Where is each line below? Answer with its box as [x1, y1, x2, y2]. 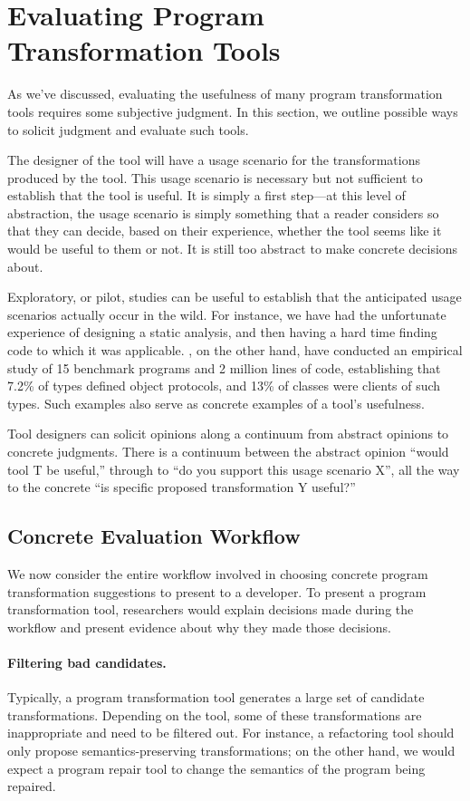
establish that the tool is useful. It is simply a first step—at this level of [7, 186, 406, 205]
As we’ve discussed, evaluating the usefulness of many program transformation [7, 84, 443, 103]
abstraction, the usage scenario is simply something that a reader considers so [7, 203, 439, 222]
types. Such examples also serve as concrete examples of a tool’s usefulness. [7, 393, 425, 412]
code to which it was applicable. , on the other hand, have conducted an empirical [7, 341, 463, 360]
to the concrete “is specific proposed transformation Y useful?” [7, 478, 356, 497]
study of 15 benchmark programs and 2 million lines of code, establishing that [7, 358, 441, 377]
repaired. [7, 777, 56, 796]
